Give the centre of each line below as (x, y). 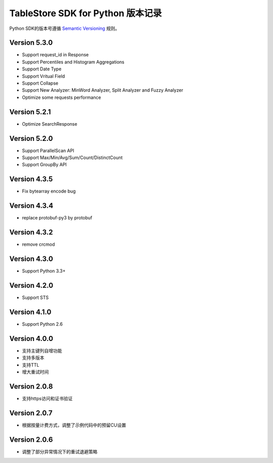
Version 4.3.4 (31, 206)
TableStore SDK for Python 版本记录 (85, 13)
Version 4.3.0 (31, 259)
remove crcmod (38, 244)
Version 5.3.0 (31, 43)
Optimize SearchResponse (50, 124)
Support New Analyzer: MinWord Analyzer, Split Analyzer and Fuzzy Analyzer (103, 90)
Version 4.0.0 (31, 339)
